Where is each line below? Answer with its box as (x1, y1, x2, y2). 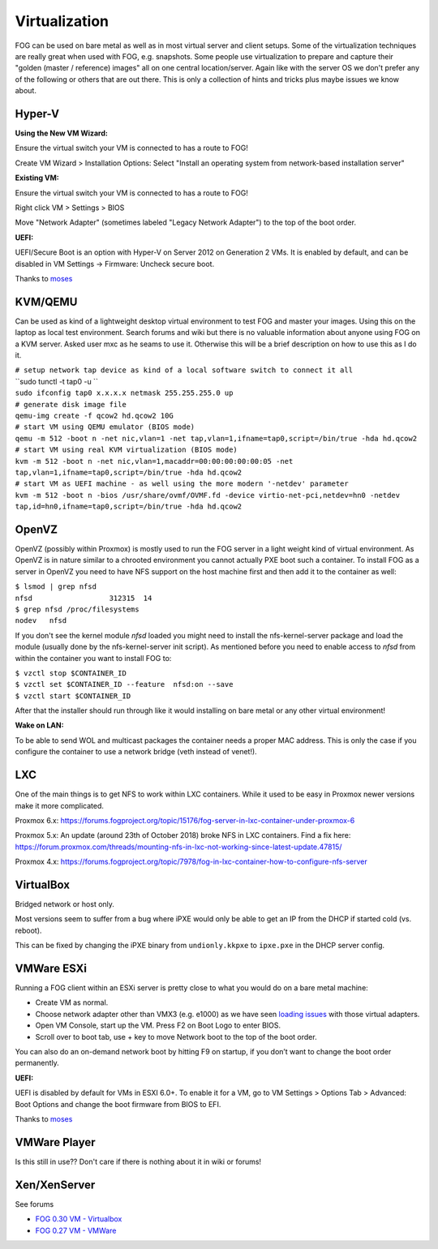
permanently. (15, 1058, 60, 1068)
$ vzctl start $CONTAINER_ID (15, 691, 131, 701)
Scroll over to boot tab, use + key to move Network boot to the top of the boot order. (35, 1032, 317, 1041)
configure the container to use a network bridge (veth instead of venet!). (15, 747, 257, 757)
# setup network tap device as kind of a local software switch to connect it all (15, 366, 353, 375)
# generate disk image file (15, 400, 127, 409)
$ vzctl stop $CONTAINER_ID (15, 668, 127, 677)
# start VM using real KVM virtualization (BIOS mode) (15, 445, 238, 454)
